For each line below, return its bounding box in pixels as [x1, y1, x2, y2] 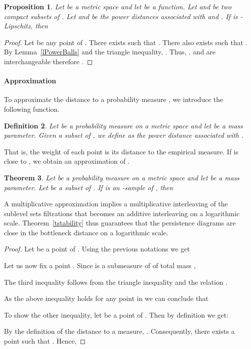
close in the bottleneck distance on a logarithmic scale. [4, 227, 168, 237]
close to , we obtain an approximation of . [4, 156, 130, 166]
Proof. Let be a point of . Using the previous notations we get [4, 244, 190, 254]
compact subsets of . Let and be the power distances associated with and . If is [4, 11, 238, 21]
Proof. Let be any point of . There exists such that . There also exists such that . [4, 37, 248, 47]
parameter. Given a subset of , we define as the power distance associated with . [4, 130, 244, 140]
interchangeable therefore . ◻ [4, 56, 93, 66]
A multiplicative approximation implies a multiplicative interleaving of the [4, 199, 228, 209]
